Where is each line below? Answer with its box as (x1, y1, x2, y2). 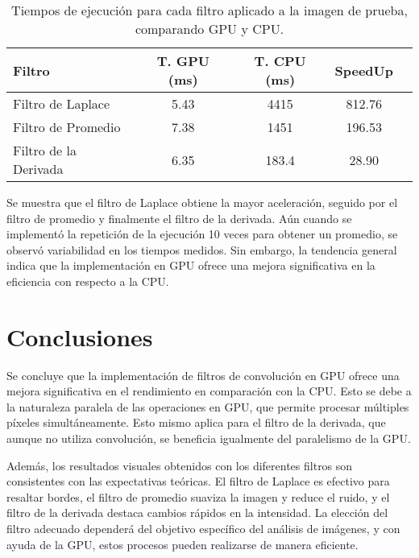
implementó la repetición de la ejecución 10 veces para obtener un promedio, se (6, 225, 398, 242)
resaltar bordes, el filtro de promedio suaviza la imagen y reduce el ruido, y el (6, 488, 390, 505)
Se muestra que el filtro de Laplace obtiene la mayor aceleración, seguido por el (6, 194, 398, 210)
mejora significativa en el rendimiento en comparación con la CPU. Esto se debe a (6, 382, 412, 399)
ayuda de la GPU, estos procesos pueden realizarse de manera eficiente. (6, 535, 359, 552)
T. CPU (254, 52, 306, 70)
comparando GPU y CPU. (135, 19, 284, 38)
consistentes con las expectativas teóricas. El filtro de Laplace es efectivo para (6, 473, 390, 490)
